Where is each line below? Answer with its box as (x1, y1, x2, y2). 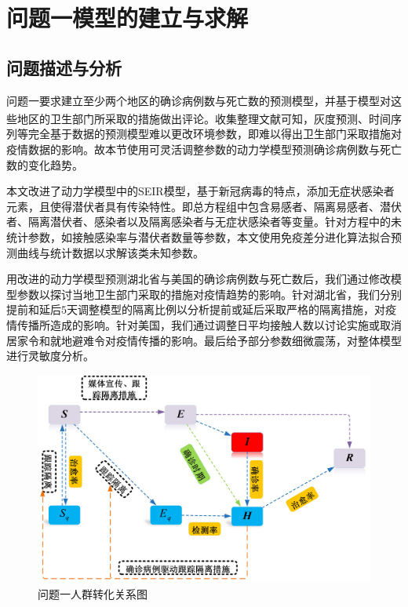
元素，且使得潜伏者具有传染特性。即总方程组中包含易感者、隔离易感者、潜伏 (6, 198, 402, 214)
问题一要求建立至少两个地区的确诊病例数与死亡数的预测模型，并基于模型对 (6, 92, 391, 108)
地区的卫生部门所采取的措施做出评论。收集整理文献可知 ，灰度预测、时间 (16, 110, 391, 126)
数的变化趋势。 (6, 156, 83, 173)
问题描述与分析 (6, 55, 122, 79)
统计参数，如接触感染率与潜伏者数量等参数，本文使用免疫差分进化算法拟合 (6, 228, 391, 245)
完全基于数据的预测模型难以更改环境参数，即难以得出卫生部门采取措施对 (27, 125, 402, 142)
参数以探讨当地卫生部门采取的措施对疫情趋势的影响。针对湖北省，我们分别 (16, 285, 402, 302)
